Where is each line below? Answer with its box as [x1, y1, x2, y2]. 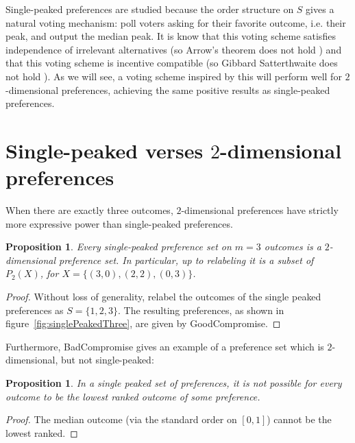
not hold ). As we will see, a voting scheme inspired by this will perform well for [5, 69, 342, 83]
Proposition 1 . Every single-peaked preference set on [5, 239, 232, 254]
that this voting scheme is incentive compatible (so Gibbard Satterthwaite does [5, 56, 338, 70]
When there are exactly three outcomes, [5, 203, 173, 217]
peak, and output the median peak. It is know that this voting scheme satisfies [5, 29, 336, 43]
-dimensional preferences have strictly [181, 203, 339, 217]
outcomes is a [264, 239, 321, 254]
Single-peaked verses [5, 136, 204, 164]
